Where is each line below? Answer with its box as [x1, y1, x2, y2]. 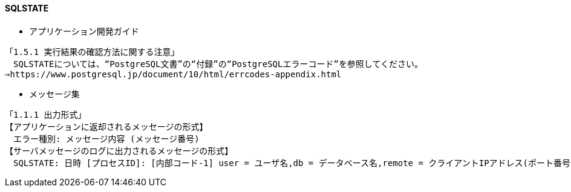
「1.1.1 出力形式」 [5, 109, 86, 120]
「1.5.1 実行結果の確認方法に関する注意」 [5, 46, 180, 57]
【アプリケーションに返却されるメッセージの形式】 [5, 121, 208, 132]
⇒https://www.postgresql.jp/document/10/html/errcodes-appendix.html [5, 69, 342, 79]
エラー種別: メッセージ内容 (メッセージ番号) [13, 133, 200, 144]
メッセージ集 [29, 88, 80, 99]
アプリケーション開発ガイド [29, 25, 139, 36]
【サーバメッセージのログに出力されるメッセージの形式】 [5, 146, 233, 156]
